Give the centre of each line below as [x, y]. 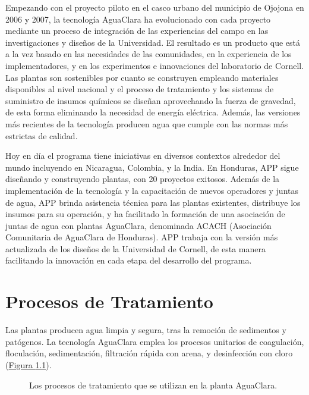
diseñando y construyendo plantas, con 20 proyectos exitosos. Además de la [143, 179]
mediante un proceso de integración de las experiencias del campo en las [137, 31]
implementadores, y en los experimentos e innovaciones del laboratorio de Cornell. [155, 65]
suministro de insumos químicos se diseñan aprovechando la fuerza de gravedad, [151, 100]
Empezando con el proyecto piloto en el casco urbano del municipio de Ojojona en [155, 7]
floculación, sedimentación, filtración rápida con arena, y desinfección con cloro [149, 353]
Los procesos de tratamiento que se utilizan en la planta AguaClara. [153, 385]
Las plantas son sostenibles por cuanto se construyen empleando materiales [142, 77]
